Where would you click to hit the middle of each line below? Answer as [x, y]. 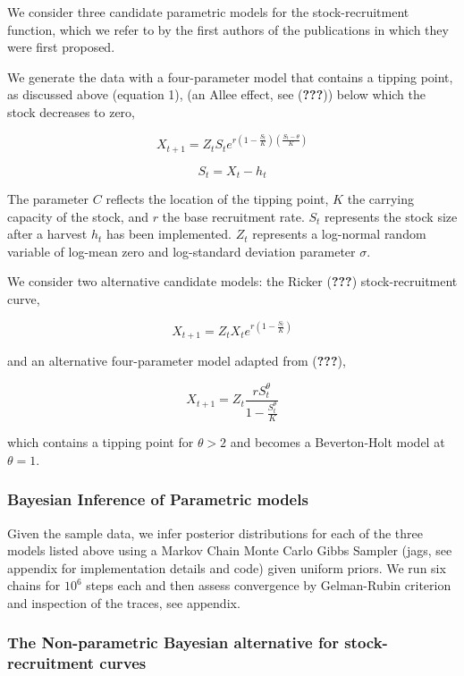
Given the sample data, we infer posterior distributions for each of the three [215, 532]
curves [123, 663]
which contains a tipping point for [101, 442]
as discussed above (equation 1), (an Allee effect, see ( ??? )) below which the [217, 94]
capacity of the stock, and [78, 216]
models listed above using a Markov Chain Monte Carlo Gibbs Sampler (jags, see [230, 550]
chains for [34, 585]
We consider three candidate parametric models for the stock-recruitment [208, 12]
